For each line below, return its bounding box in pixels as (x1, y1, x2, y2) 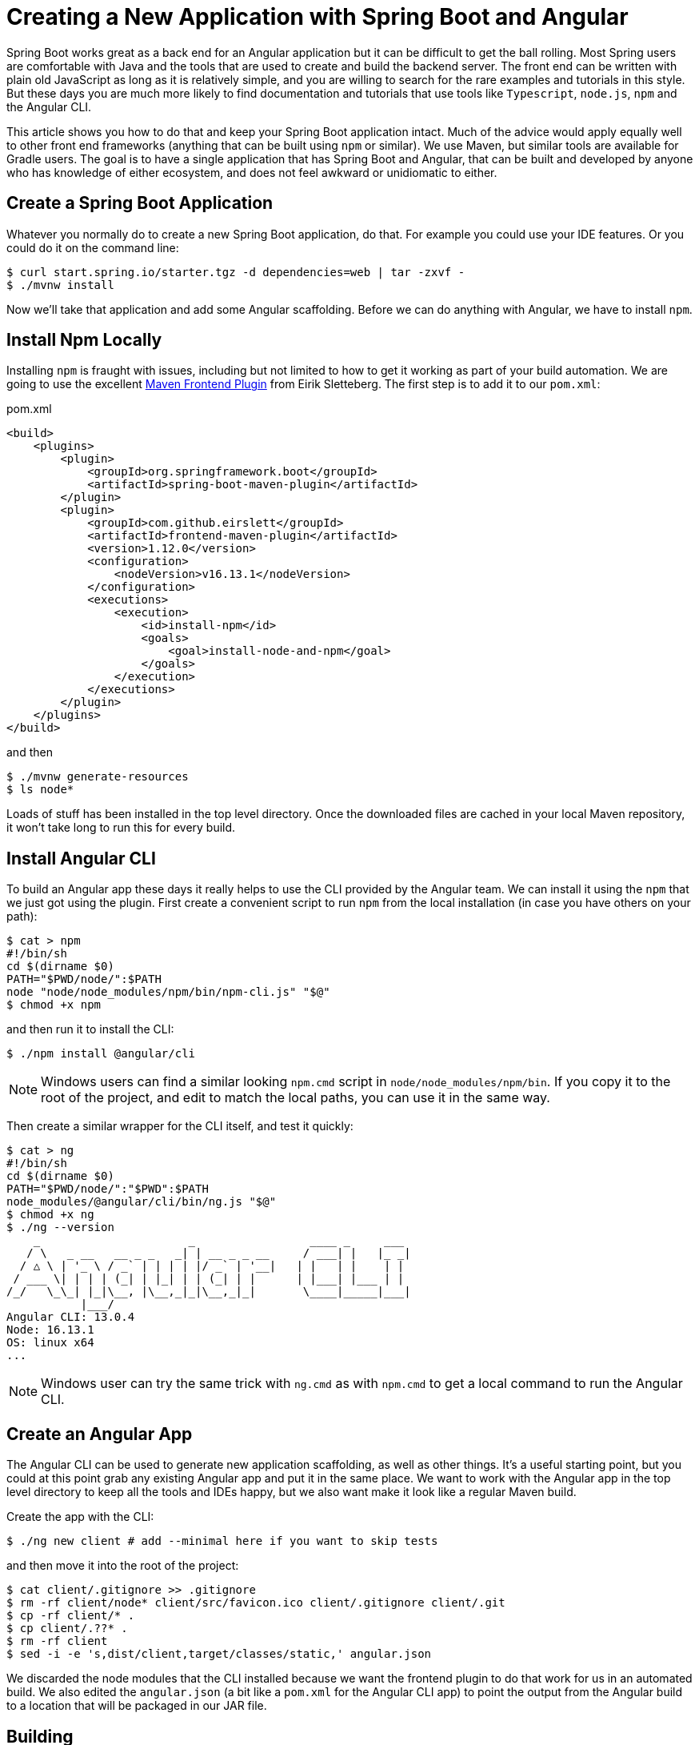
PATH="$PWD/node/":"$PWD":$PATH (6, 1182, 209, 1196)
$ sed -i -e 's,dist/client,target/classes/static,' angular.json (6, 1647, 432, 1661)
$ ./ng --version (6, 1221, 114, 1234)
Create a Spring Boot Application (6, 193, 274, 214)
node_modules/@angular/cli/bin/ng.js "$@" (6, 1195, 277, 1209)
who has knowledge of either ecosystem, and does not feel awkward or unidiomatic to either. (6, 165, 497, 179)
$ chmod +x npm (6, 998, 102, 1012)
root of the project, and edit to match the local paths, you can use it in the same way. (41, 1089, 550, 1106)
